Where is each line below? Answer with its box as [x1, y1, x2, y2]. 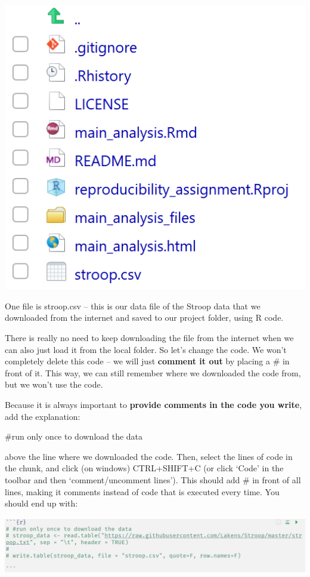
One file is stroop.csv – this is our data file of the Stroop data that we [5, 299, 261, 312]
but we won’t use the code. [5, 378, 103, 391]
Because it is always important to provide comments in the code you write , [5, 398, 302, 411]
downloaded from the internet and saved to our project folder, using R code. [5, 311, 284, 324]
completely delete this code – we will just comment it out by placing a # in [5, 355, 290, 367]
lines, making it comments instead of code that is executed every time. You [5, 485, 280, 498]
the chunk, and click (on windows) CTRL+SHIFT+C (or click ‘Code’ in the [5, 462, 284, 474]
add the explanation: [5, 410, 80, 422]
